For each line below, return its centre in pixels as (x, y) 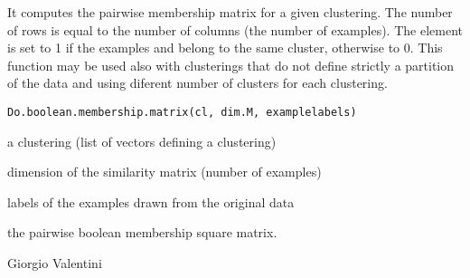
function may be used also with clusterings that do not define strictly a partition (231, 65)
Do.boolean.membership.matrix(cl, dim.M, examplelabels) (182, 112)
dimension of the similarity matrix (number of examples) (164, 172)
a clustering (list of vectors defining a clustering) (142, 141)
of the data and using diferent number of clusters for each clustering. (197, 83)
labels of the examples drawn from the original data (151, 201)
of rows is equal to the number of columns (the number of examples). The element (235, 29)
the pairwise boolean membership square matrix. (142, 232)
